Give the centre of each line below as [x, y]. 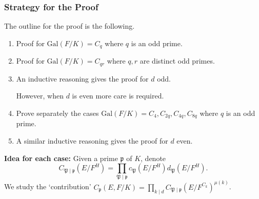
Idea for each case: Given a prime [61, 158]
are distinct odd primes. [177, 61]
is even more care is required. [118, 96]
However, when [40, 96]
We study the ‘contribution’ [48, 186]
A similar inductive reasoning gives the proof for [92, 140]
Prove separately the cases [57, 113]
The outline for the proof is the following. [69, 26]
